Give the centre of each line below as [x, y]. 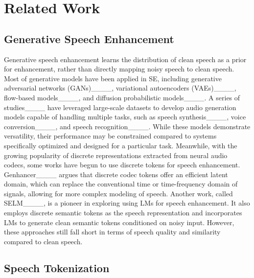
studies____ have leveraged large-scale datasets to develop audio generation [120, 107]
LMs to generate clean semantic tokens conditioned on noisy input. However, [119, 222]
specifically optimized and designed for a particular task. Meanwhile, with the [121, 145]
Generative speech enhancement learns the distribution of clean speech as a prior [125, 59]
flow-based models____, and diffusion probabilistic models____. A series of [122, 97]
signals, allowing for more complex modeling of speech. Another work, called [118, 193]
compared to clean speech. [43, 241]
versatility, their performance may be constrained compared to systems [110, 136]
